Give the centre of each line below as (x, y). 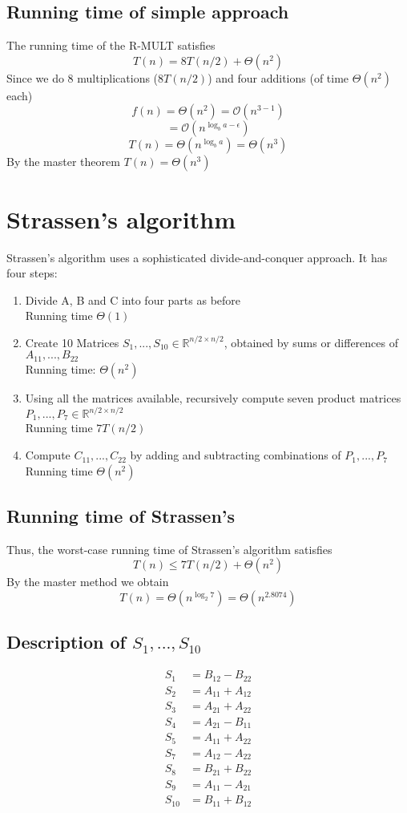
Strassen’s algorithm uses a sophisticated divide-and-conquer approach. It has (197, 257)
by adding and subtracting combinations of (236, 455)
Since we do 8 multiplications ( (83, 77)
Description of (66, 642)
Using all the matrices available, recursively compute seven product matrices (213, 397)
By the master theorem (63, 162)
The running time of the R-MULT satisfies (111, 45)
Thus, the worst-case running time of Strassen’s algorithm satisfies (169, 549)
